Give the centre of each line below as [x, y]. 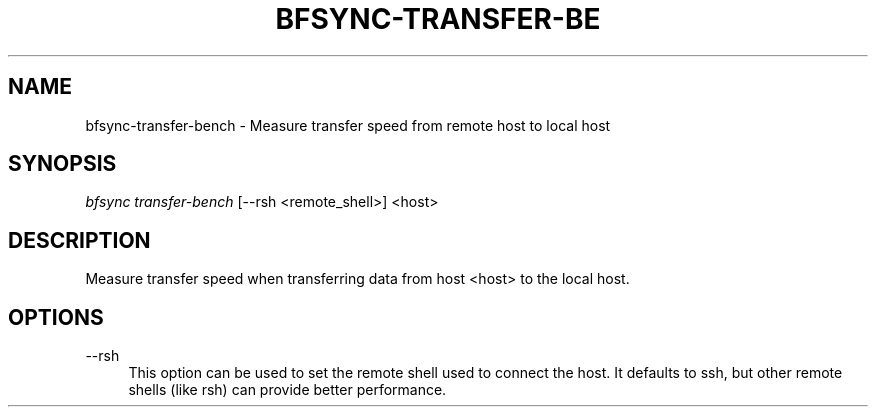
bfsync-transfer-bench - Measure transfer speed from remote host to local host [348, 125]
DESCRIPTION [79, 240]
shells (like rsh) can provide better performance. [287, 390]
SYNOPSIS [62, 164]
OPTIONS [56, 317]
